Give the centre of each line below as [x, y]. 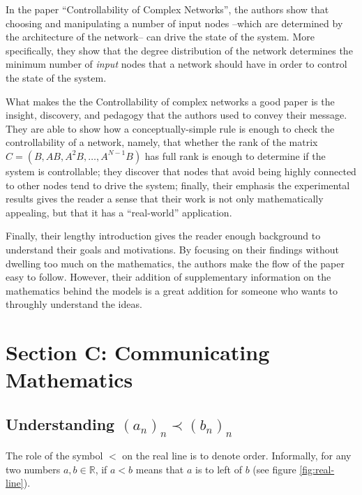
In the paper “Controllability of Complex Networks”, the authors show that [167, 9]
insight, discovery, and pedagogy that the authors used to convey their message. [176, 115]
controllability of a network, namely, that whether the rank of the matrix [162, 142]
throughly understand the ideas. [74, 304]
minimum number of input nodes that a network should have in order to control [176, 64]
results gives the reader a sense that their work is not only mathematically [165, 199]
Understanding [60, 423]
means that [160, 469]
